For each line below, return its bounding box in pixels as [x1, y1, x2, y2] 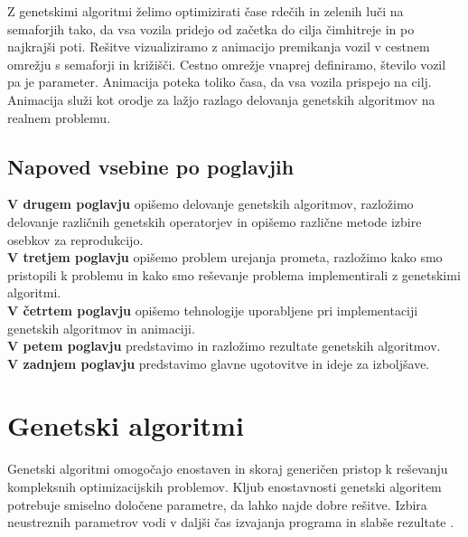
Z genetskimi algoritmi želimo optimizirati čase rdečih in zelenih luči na [7, 2, 404, 20]
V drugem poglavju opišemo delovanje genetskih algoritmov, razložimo [7, 194, 414, 213]
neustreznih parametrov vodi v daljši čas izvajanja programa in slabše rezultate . [7, 513, 454, 532]
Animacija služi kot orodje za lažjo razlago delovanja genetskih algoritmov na [7, 89, 435, 108]
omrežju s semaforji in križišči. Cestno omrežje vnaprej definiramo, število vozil [7, 54, 446, 73]
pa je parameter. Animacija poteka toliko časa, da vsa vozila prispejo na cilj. [7, 72, 432, 91]
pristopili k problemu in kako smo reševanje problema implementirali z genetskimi [7, 265, 461, 284]
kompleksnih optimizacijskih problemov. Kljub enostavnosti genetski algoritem [7, 477, 442, 496]
